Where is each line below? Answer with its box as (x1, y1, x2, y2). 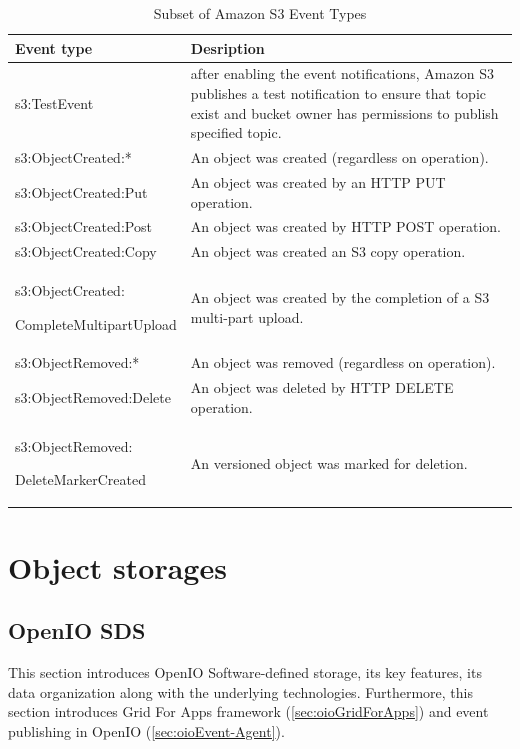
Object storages (8, 546, 227, 587)
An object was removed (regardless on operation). (190, 352, 496, 373)
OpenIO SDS (8, 615, 146, 646)
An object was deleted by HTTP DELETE (190, 377, 454, 398)
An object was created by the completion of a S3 (190, 287, 490, 308)
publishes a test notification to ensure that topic (190, 83, 486, 104)
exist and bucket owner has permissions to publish (190, 102, 499, 123)
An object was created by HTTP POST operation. (190, 216, 501, 237)
